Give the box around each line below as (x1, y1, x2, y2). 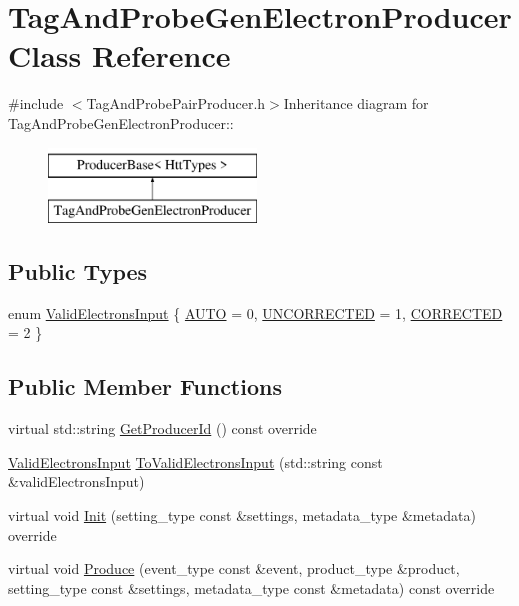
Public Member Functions (8, 371, 282, 402)
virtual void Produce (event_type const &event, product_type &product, (8, 558, 460, 579)
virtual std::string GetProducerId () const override (8, 418, 317, 439)
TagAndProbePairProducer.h (86, 93, 266, 114)
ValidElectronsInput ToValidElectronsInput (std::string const (8, 451, 383, 472)
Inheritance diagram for (283, 93, 429, 114)
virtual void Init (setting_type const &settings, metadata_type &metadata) (8, 505, 476, 526)
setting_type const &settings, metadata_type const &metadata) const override (8, 577, 495, 598)
